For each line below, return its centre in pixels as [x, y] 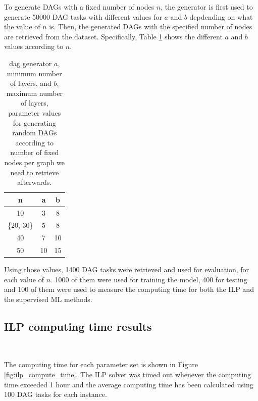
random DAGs [35, 133]
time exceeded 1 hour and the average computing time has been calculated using [129, 384]
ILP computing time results [78, 326]
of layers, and [31, 83]
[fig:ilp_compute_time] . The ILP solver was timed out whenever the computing [128, 374]
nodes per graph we [35, 162]
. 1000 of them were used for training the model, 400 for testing [149, 279]
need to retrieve [35, 172]
